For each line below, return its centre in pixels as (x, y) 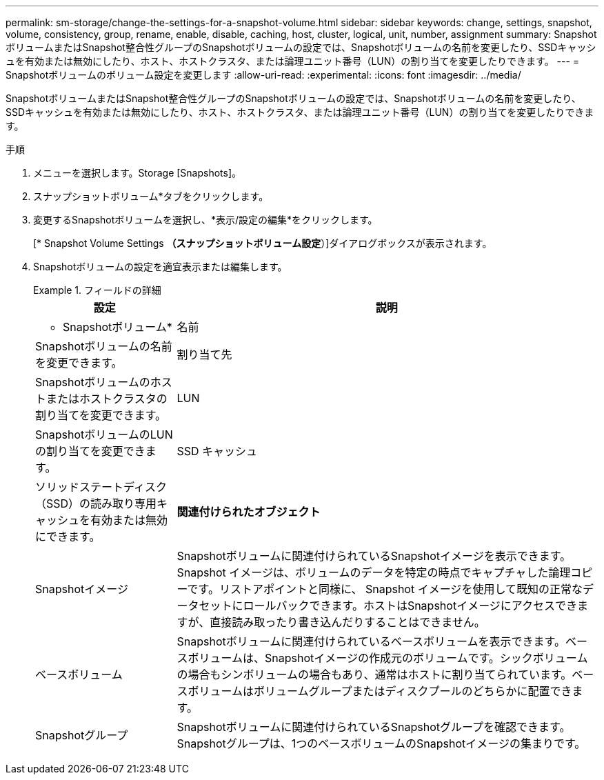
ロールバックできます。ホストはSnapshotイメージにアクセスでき (410, 606)
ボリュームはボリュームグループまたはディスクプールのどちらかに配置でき (380, 691)
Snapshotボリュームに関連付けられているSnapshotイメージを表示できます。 (374, 556)
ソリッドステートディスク (101, 487)
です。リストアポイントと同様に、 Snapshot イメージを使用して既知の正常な (385, 589)
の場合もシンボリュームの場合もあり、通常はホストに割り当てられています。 (374, 674)
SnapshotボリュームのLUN (104, 434)
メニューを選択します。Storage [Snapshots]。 (138, 173)
